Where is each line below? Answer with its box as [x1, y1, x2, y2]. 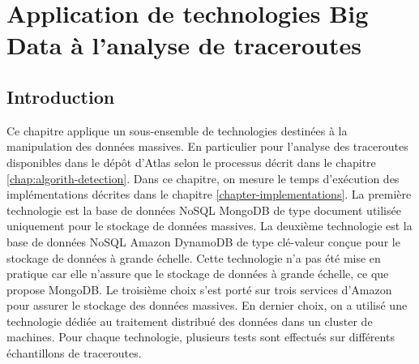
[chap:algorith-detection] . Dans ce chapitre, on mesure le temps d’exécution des [6, 169, 400, 186]
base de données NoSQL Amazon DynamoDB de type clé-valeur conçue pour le [6, 233, 400, 250]
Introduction [6, 84, 115, 109]
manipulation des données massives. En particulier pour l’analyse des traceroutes [6, 138, 408, 155]
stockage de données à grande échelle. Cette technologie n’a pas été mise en [6, 249, 381, 266]
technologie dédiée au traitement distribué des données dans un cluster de [6, 312, 373, 329]
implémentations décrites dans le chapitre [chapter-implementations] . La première [6, 186, 412, 203]
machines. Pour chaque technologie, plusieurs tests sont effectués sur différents [6, 328, 395, 345]
